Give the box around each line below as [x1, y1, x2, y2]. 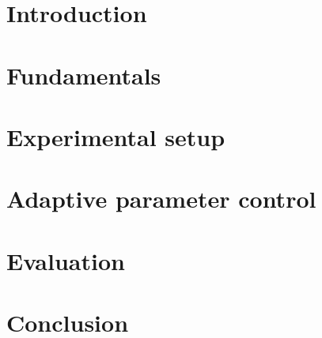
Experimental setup [6, 120, 225, 152]
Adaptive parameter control [6, 182, 316, 215]
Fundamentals [6, 58, 161, 91]
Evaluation [6, 244, 125, 276]
